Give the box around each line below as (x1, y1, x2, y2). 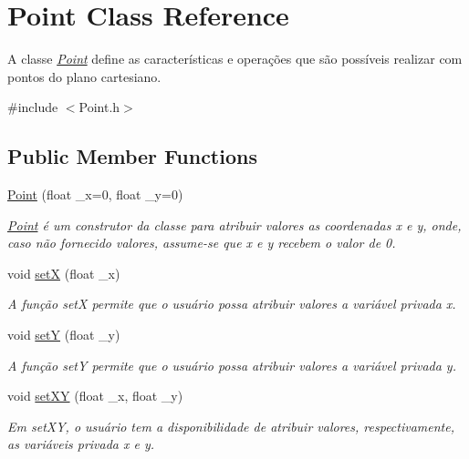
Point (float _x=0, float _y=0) (7, 185, 183, 204)
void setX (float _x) (7, 263, 120, 282)
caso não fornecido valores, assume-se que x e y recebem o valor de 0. (7, 233, 396, 252)
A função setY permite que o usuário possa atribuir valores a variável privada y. (7, 355, 456, 374)
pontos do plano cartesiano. (7, 66, 162, 86)
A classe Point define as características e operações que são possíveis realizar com (7, 49, 463, 68)
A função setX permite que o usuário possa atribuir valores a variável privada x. (7, 294, 456, 313)
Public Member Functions (7, 142, 257, 170)
